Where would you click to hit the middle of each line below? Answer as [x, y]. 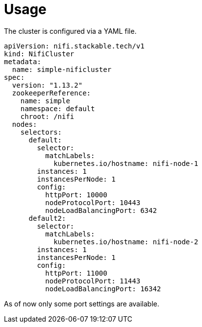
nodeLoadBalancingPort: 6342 [101, 210]
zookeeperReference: [51, 93]
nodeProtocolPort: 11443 [93, 281]
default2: [47, 218]
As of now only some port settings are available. [82, 304]
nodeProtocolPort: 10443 [93, 202]
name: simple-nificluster [62, 69]
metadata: [23, 61]
